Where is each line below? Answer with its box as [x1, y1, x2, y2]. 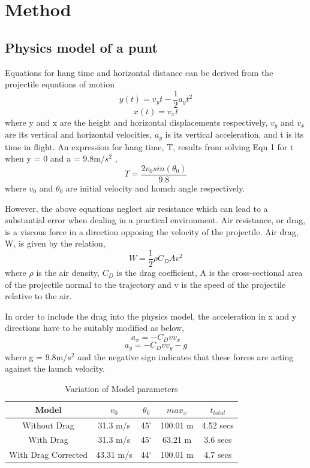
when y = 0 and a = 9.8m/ [5, 152, 105, 165]
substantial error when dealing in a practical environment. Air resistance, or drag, [5, 214, 306, 226]
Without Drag [22, 418, 74, 431]
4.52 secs [201, 418, 234, 431]
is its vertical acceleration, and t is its [165, 128, 304, 141]
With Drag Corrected [9, 448, 88, 461]
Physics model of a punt [5, 38, 158, 56]
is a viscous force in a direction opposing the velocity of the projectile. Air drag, [5, 225, 299, 238]
